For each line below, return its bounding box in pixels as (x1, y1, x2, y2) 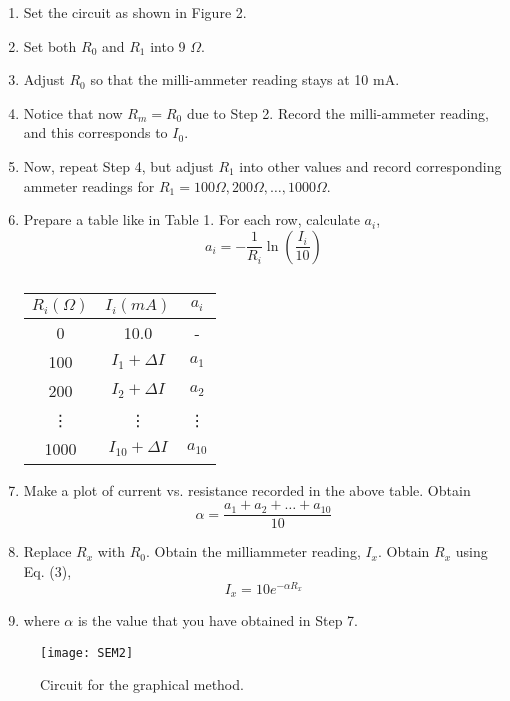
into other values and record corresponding (239, 155, 502, 176)
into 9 (150, 35, 186, 56)
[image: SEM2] (40, 645, 134, 660)
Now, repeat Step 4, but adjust (23, 155, 214, 176)
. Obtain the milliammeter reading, (146, 541, 361, 562)
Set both (23, 35, 77, 56)
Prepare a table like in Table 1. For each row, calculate (23, 209, 360, 230)
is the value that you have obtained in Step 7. (77, 610, 358, 631)
